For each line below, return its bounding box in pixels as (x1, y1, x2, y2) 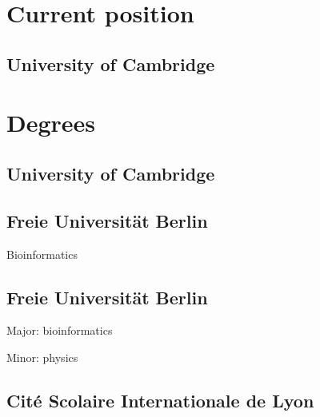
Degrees (6, 106, 96, 139)
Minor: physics (6, 348, 78, 365)
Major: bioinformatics (6, 322, 113, 339)
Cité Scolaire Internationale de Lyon (6, 387, 314, 412)
